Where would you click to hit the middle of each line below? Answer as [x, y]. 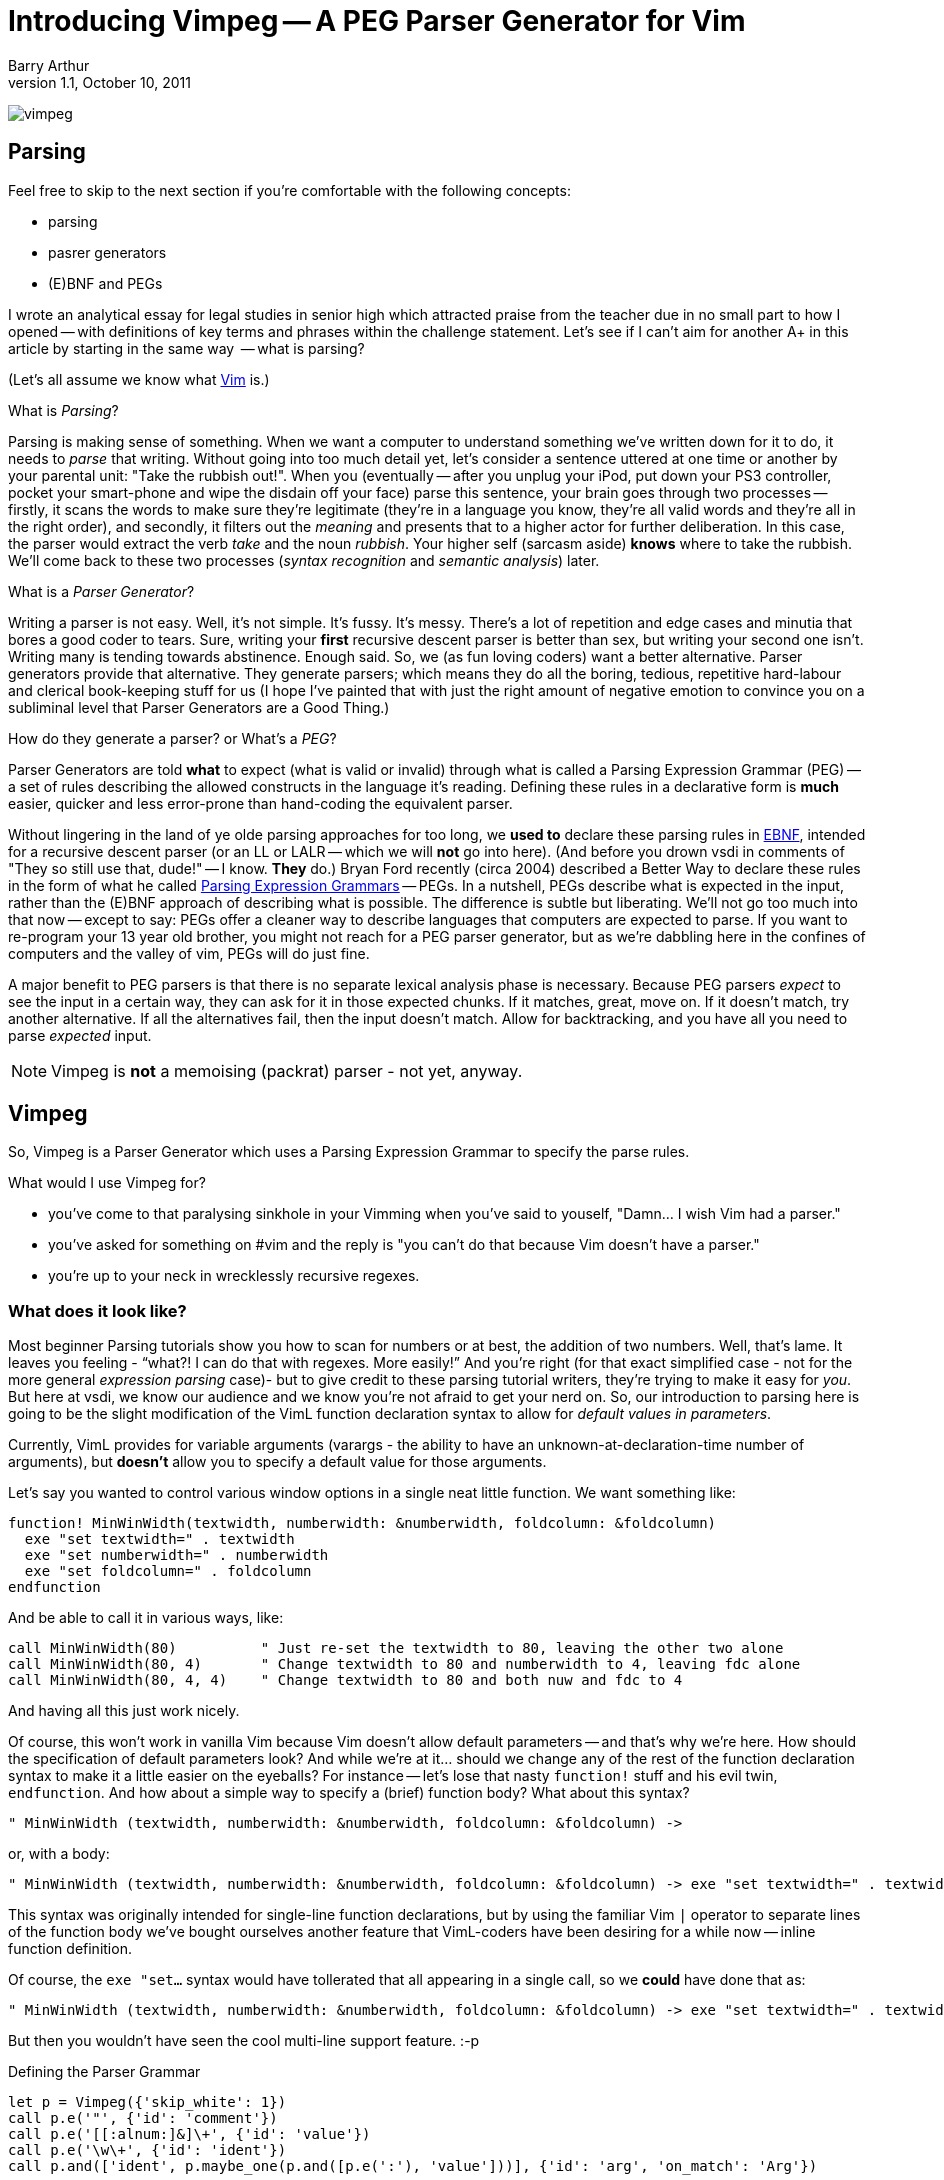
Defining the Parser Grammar [104, 2072]
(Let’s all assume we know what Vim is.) [139, 379]
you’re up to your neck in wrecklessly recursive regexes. [234, 1276]
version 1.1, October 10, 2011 [99, 82]
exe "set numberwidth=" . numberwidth [176, 1555]
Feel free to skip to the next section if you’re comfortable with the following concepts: [289, 190]
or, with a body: [59, 1854]
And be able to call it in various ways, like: [146, 1618]
